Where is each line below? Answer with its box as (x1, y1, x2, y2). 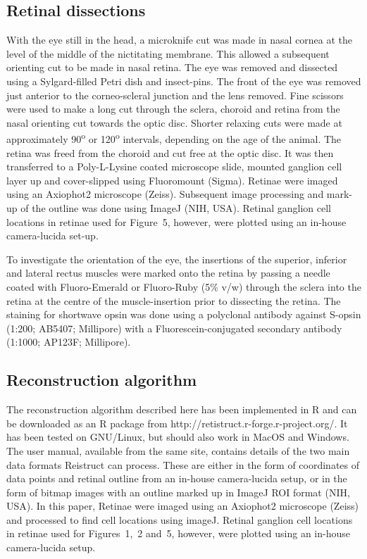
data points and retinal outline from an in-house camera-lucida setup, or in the (6, 471, 347, 486)
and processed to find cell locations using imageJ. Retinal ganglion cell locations (6, 512, 353, 527)
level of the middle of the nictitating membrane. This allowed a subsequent (6, 46, 330, 61)
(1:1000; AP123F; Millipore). (6, 334, 131, 349)
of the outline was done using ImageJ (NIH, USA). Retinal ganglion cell (20, 200, 331, 215)
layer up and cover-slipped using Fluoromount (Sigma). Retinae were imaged (6, 172, 338, 187)
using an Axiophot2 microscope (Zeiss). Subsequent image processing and (6, 187, 324, 201)
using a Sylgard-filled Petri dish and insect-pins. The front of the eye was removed (6, 73, 361, 88)
